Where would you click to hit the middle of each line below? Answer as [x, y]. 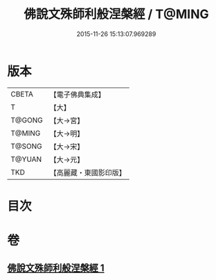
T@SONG [27, 146]
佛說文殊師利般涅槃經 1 [56, 268]
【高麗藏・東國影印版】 [88, 172]
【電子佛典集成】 [77, 94]
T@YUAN [26, 159]
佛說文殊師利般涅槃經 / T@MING [116, 14]
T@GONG [27, 120]
